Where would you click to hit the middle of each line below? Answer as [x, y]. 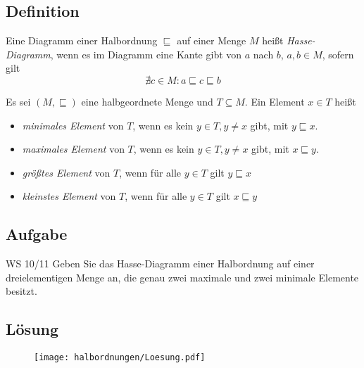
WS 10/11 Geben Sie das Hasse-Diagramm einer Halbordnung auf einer [160, 264]
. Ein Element [275, 101]
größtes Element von [66, 172]
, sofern [338, 54]
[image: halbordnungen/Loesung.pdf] [120, 358]
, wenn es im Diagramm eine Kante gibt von [146, 54]
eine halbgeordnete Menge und [147, 101]
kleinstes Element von [69, 196]
